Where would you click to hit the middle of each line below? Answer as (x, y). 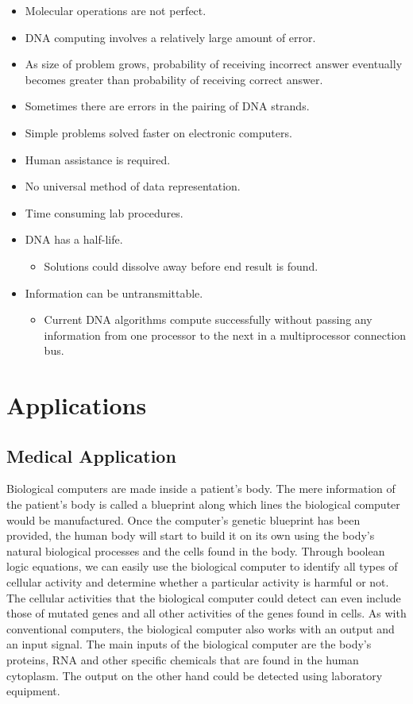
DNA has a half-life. (74, 239)
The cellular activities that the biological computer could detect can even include (204, 597)
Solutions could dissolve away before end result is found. (181, 265)
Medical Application (91, 455)
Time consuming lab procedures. (104, 212)
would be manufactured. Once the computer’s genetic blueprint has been (183, 519)
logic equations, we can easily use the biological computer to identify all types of (202, 566)
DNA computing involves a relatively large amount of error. (170, 37)
